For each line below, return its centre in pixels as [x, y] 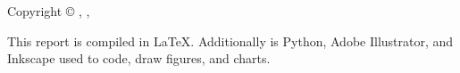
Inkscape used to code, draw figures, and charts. [139, 58]
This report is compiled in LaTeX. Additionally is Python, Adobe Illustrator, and [230, 41]
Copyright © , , [49, 11]
